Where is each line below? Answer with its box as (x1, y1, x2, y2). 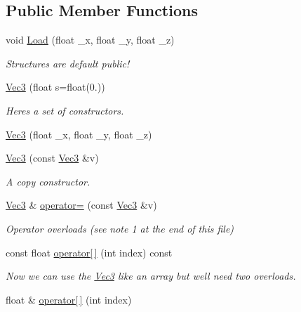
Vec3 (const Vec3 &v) (6, 150, 99, 165)
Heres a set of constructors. (6, 103, 124, 117)
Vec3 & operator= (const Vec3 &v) (6, 197, 157, 212)
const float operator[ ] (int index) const (6, 245, 173, 259)
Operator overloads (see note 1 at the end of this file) (6, 221, 234, 235)
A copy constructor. (6, 174, 91, 188)
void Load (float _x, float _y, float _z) (6, 32, 175, 47)
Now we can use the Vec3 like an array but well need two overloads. (6, 268, 296, 283)
